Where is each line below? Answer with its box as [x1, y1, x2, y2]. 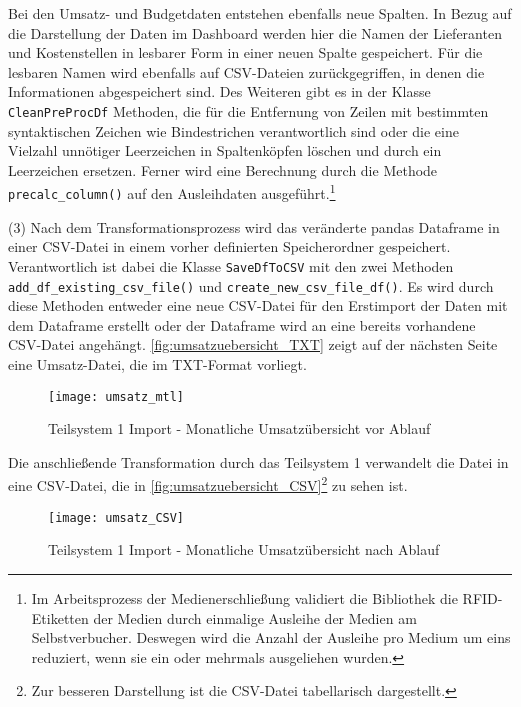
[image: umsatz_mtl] [48, 389, 185, 404]
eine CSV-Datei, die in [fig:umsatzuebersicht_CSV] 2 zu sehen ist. [8, 472, 408, 496]
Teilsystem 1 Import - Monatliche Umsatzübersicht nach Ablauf [48, 539, 440, 560]
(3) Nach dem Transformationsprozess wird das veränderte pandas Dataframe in [8, 216, 500, 237]
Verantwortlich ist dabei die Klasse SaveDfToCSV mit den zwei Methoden [8, 255, 454, 276]
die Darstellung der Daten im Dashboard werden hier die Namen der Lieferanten [8, 22, 502, 43]
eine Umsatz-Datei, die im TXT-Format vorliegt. [8, 354, 307, 374]
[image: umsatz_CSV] [48, 510, 185, 525]
